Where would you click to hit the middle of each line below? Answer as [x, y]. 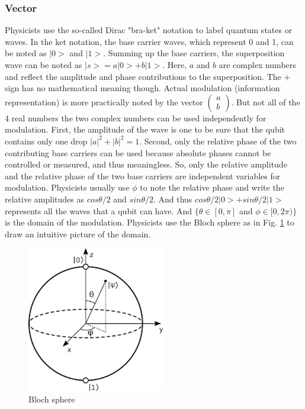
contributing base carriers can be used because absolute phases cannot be [138, 152]
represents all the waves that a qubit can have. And [99, 210]
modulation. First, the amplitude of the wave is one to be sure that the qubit [145, 129]
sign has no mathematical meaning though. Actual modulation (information [142, 88]
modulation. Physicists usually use [67, 187]
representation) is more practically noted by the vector [104, 102]
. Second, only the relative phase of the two [218, 141]
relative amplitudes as [44, 199]
